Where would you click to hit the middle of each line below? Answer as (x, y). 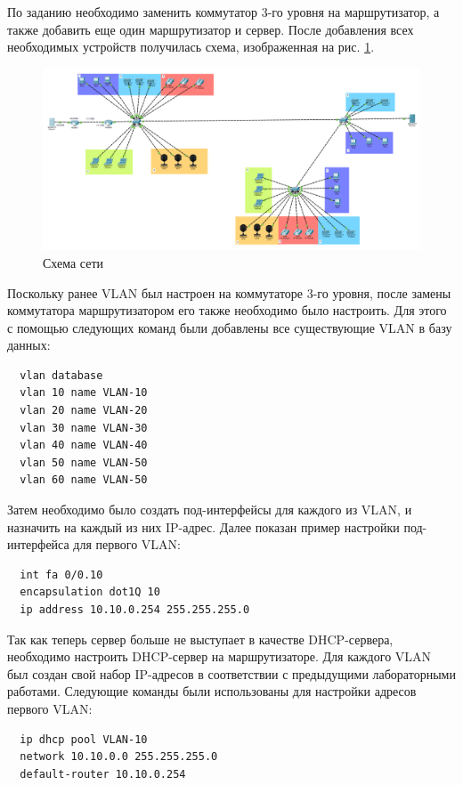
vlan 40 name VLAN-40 (84, 445)
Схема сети (73, 262)
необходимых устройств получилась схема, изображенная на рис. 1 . (191, 47)
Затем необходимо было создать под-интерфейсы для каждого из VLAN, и (210, 510)
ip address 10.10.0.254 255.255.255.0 (135, 610)
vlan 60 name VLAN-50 (84, 480)
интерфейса (38, 544)
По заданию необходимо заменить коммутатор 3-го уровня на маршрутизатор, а (223, 12)
